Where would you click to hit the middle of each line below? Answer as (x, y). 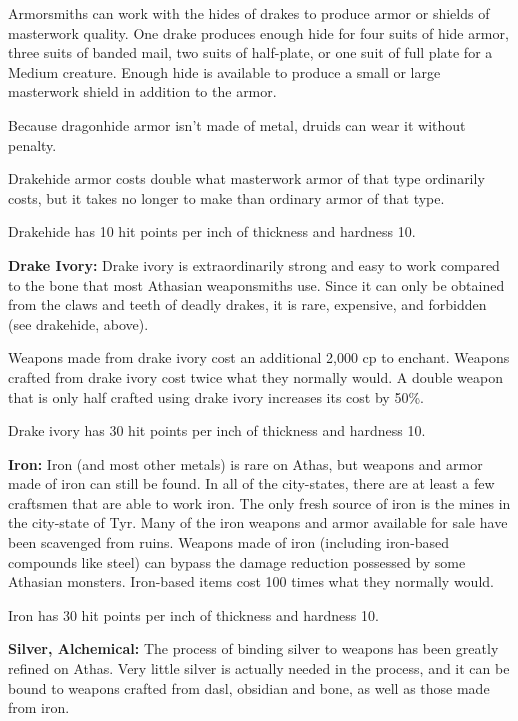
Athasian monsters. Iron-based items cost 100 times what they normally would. (251, 581)
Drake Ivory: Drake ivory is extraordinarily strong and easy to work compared (254, 264)
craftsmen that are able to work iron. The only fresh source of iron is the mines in (259, 502)
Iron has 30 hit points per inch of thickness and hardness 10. (193, 614)
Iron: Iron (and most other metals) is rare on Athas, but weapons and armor (245, 463)
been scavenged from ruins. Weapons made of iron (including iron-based (229, 542)
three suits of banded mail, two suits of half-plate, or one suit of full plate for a (250, 52)
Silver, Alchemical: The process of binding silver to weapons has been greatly (253, 648)
